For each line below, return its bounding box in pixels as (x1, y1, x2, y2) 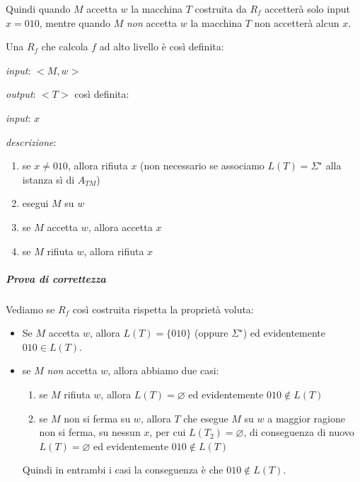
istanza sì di (22, 172, 75, 186)
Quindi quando (6, 1, 71, 16)
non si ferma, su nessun (39, 425, 141, 439)
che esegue (183, 410, 228, 425)
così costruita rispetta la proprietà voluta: (72, 301, 254, 316)
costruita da (194, 1, 247, 16)
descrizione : (6, 134, 57, 149)
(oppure (194, 325, 228, 340)
